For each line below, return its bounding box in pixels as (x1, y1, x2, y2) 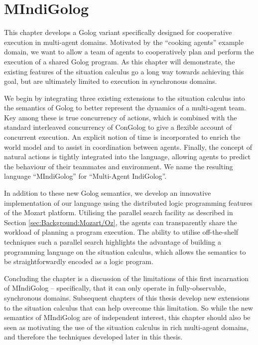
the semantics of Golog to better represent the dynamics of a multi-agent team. (4, 102, 246, 113)
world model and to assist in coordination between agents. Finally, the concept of (4, 141, 252, 152)
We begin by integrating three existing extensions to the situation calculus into (4, 92, 245, 103)
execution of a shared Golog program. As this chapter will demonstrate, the (4, 56, 235, 66)
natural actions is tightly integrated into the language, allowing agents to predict (4, 151, 251, 162)
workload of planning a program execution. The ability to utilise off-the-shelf (4, 227, 239, 237)
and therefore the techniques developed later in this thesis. (4, 332, 183, 342)
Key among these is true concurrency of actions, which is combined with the (4, 112, 237, 122)
